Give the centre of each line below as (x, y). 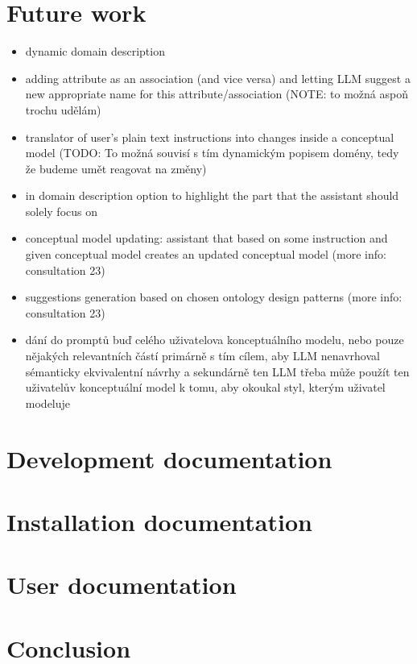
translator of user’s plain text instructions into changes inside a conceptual (210, 137)
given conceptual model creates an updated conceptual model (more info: (206, 254)
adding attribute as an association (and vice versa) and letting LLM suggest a (218, 78)
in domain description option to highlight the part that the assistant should (212, 195)
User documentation (122, 585)
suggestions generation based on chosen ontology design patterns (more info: (214, 297)
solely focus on (62, 211)
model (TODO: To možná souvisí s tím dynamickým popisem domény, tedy (212, 153)
